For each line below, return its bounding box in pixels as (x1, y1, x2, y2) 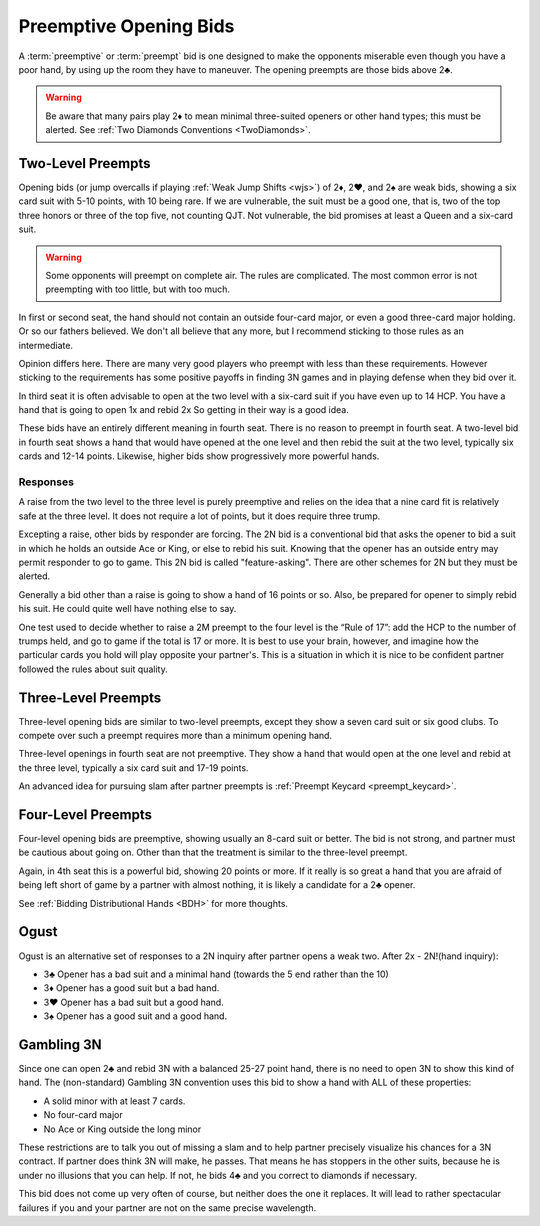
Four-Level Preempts (18, 806, 153, 823)
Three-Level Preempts (18, 689, 162, 706)
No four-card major (43, 1109, 124, 1121)
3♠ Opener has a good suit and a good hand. (43, 1010, 228, 1022)
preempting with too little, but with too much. (45, 283, 230, 295)
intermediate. (18, 339, 74, 351)
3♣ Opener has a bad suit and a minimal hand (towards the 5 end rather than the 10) (43, 968, 389, 980)
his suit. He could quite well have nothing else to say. (18, 603, 237, 615)
